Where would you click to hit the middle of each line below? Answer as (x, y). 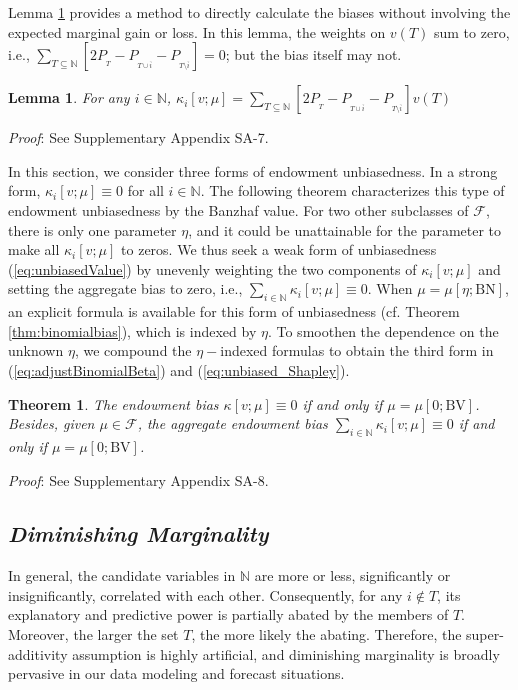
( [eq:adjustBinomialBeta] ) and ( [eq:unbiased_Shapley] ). (179, 369)
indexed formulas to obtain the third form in (357, 350)
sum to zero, (471, 31)
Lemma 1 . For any (69, 97)
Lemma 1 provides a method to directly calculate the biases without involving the (259, 12)
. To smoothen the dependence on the (383, 330)
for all (145, 190)
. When (390, 288)
